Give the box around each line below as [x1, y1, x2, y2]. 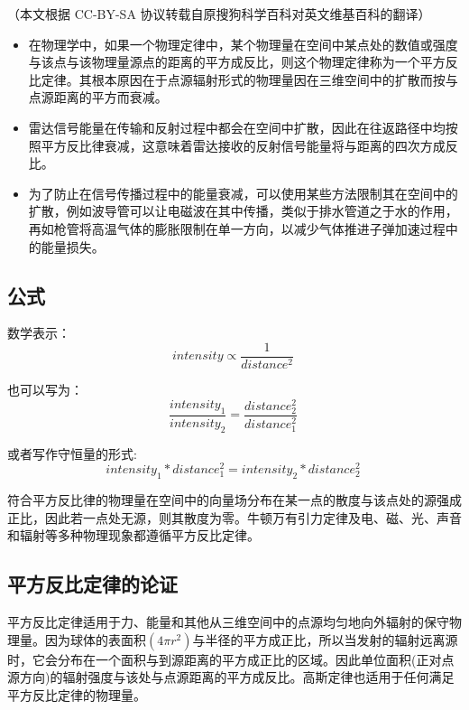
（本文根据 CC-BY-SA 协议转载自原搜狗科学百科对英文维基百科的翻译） [7, 5, 431, 23]
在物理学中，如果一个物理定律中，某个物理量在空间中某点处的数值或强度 [28, 34, 458, 53]
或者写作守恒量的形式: [7, 444, 137, 462]
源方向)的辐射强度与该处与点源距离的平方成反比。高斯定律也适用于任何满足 [7, 668, 455, 687]
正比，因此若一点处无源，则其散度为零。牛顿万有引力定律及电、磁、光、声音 [7, 508, 462, 527]
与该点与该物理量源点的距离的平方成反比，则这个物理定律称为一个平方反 [28, 52, 458, 71]
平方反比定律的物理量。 [7, 685, 146, 704]
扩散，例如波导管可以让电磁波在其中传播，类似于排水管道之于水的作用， [28, 201, 458, 220]
